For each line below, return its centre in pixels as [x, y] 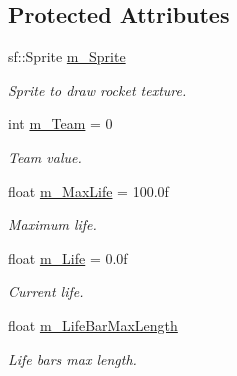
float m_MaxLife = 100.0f [88, 190]
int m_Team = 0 [60, 123]
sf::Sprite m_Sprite [67, 56]
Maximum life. [52, 224]
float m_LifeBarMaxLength [93, 324]
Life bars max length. [72, 358]
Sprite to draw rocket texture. [97, 89]
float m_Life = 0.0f [68, 257]
